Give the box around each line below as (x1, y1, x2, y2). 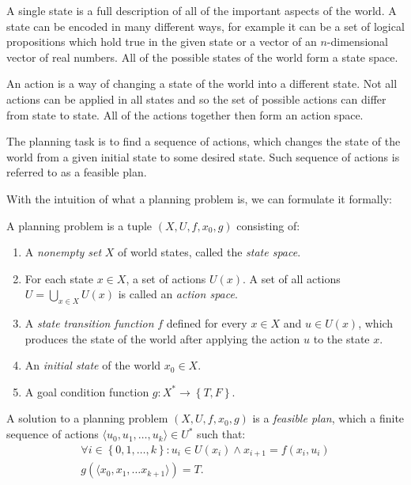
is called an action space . (118, 286, 238, 302)
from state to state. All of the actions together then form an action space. (6, 106, 364, 123)
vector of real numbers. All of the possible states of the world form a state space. (6, 48, 398, 65)
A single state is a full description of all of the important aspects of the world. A (6, 2, 397, 18)
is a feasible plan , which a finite (252, 410, 405, 426)
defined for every (166, 315, 247, 332)
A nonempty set (25, 244, 102, 260)
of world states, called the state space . (118, 244, 301, 260)
